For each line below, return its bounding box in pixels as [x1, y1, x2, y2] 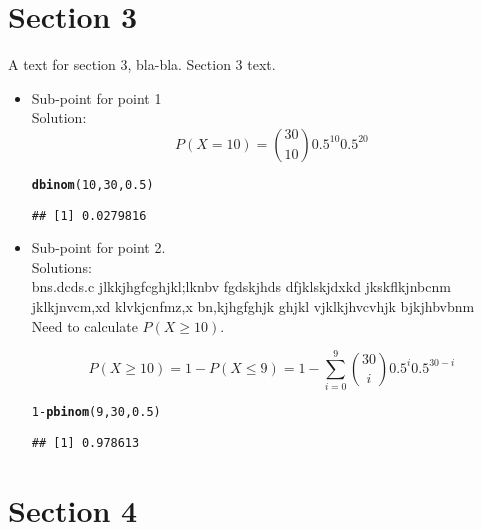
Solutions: [31, 256, 92, 277]
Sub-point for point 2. [31, 237, 166, 258]
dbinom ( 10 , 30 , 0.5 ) [31, 177, 154, 192]
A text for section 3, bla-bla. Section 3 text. [8, 54, 276, 75]
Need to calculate [31, 315, 138, 336]
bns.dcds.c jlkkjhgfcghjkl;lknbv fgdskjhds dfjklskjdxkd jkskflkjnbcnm [31, 276, 451, 297]
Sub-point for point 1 [31, 87, 162, 108]
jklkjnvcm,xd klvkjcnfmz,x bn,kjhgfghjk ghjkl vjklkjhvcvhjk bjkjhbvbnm [31, 296, 475, 316]
